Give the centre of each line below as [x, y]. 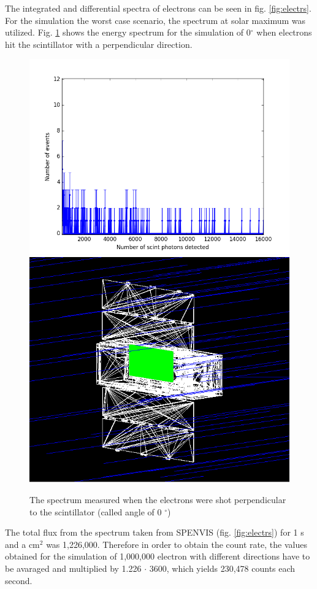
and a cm [22, 544]
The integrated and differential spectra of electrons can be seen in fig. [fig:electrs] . [158, 8]
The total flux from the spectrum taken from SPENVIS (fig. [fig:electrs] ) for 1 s [155, 532]
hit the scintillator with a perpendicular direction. [99, 44]
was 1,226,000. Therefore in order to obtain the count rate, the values [177, 544]
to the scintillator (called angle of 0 [96, 511]
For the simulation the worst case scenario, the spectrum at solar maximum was [155, 20]
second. [19, 580]
